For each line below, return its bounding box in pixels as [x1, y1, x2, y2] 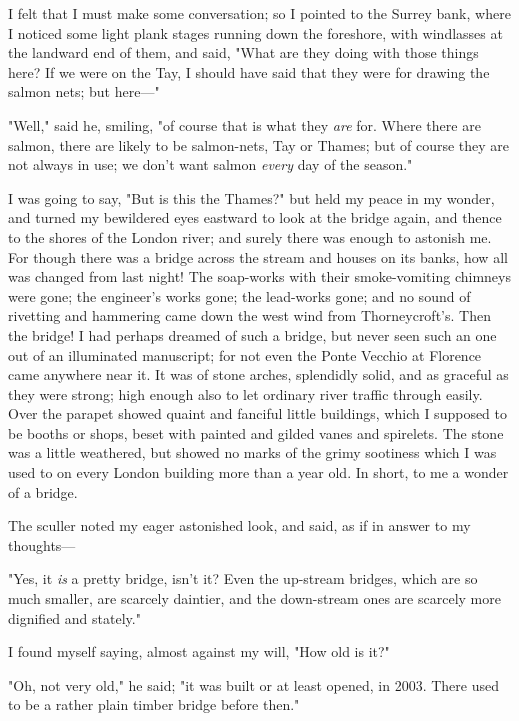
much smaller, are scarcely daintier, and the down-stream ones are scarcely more [8, 588, 501, 609]
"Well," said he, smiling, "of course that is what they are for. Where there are [8, 114, 481, 135]
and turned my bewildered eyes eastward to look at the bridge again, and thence [8, 207, 502, 228]
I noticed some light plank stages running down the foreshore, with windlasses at [8, 22, 503, 43]
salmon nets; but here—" [8, 81, 160, 102]
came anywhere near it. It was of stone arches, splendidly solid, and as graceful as [8, 364, 509, 385]
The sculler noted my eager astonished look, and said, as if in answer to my [8, 515, 471, 536]
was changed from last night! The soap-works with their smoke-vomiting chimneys [8, 266, 511, 287]
